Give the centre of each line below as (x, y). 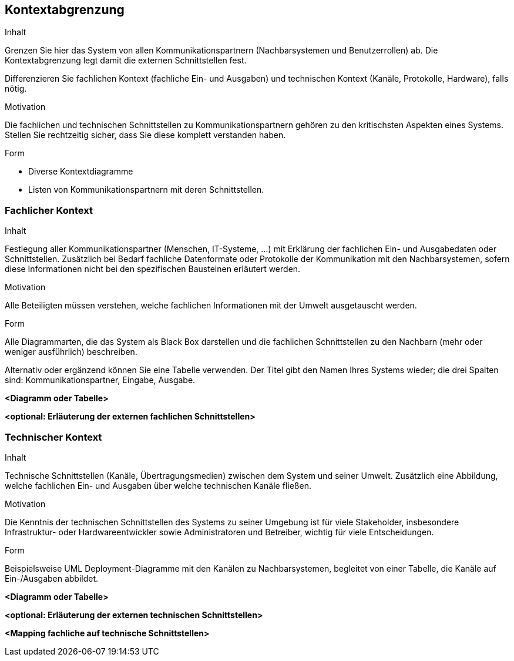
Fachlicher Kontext (49, 210)
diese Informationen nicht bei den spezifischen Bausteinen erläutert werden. (153, 269)
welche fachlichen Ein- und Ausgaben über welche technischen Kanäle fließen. (158, 485)
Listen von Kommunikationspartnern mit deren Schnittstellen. (146, 190)
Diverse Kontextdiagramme (81, 172)
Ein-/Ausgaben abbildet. (52, 578)
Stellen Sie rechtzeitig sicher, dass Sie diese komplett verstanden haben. (145, 135)
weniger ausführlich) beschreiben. (71, 352)
